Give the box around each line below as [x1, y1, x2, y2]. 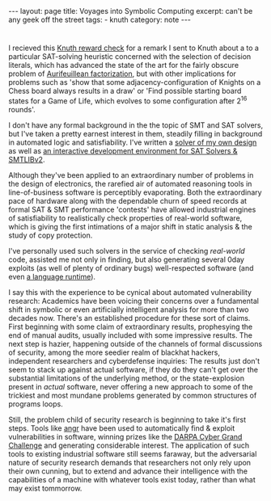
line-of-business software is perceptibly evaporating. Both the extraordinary [8, 187, 262, 197]
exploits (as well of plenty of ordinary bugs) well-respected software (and [8, 263, 254, 272]
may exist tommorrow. [8, 483, 83, 493]
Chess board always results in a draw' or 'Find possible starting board [8, 86, 242, 96]
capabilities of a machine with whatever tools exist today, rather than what [8, 474, 256, 484]
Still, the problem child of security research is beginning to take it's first [8, 415, 247, 424]
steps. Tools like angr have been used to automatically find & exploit [8, 423, 235, 433]
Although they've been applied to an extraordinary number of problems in [8, 170, 254, 179]
